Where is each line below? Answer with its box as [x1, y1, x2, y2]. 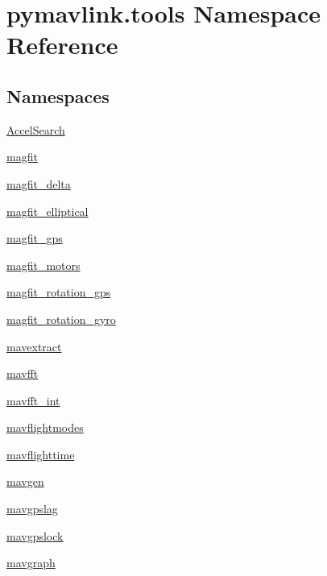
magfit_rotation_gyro [6, 310, 116, 327]
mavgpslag [6, 500, 58, 517]
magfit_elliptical [6, 202, 89, 219]
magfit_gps [6, 230, 63, 247]
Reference [6, 28, 118, 61]
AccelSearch [6, 121, 65, 138]
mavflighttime [6, 445, 75, 462]
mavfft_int [6, 392, 60, 408]
